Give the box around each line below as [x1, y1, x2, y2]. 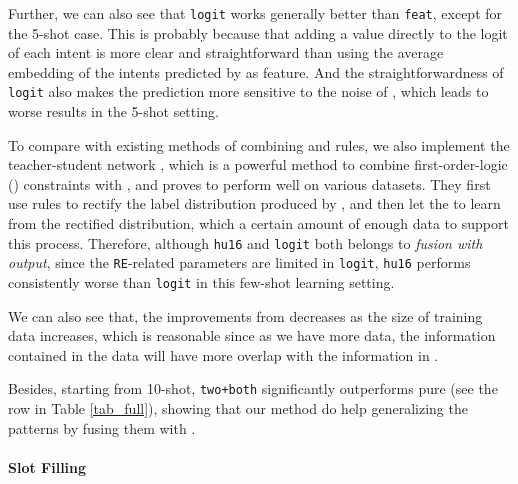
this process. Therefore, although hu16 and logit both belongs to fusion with [8, 232, 483, 253]
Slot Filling [8, 456, 87, 477]
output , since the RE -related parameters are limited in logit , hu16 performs [8, 252, 471, 273]
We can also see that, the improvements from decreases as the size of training [8, 305, 483, 326]
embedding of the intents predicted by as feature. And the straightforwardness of [8, 61, 504, 82]
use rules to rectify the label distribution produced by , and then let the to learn [8, 193, 501, 214]
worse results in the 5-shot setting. [8, 101, 219, 122]
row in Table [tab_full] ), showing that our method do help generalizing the [8, 398, 468, 419]
